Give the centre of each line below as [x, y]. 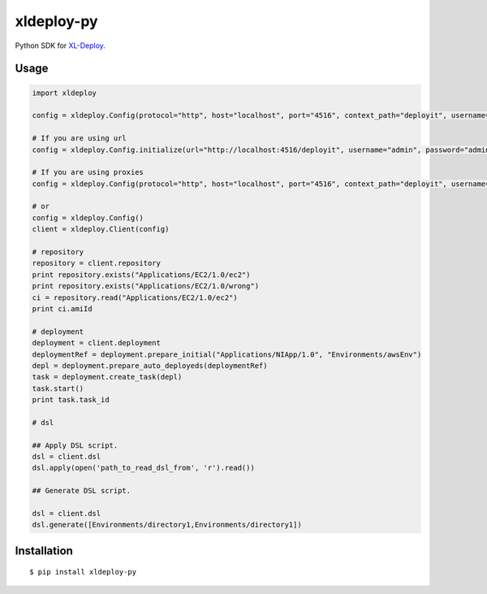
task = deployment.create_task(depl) [107, 377]
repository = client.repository [97, 263]
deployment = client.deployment [97, 343]
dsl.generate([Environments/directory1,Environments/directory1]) [167, 525]
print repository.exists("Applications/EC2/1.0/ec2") [141, 275]
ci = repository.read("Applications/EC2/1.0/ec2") [135, 297]
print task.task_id [71, 400]
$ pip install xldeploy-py [83, 572]
